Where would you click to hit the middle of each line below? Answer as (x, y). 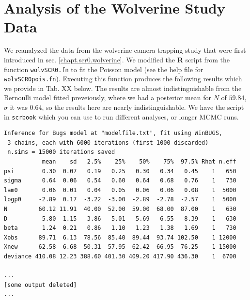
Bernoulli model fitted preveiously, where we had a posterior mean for (108, 97)
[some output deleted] (40, 285)
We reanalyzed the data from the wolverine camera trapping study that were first (125, 50)
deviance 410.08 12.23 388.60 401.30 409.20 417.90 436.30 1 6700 (120, 256)
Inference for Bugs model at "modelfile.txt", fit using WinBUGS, (113, 133)
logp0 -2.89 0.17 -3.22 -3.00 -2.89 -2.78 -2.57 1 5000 (120, 200)
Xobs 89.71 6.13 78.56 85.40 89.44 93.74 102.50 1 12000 (120, 237)
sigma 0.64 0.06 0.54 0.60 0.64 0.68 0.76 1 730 (120, 181)
